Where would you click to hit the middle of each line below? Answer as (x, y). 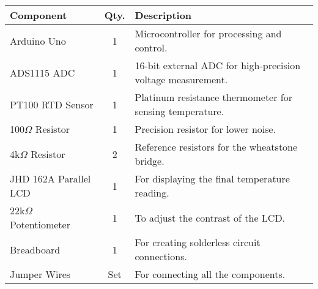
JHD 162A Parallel (50, 178)
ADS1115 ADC (43, 72)
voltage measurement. (181, 79)
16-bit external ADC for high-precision (218, 65)
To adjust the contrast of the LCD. (210, 217)
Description (163, 15)
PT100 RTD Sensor (52, 104)
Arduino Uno (38, 40)
